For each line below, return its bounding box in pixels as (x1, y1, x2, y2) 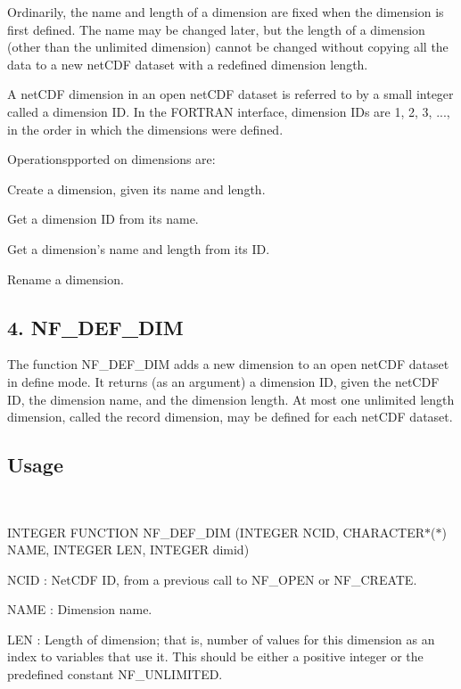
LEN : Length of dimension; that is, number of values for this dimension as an (7, 629, 435, 648)
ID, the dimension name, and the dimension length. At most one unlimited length (7, 390, 455, 408)
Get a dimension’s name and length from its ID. (7, 239, 270, 258)
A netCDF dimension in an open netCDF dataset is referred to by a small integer (7, 85, 454, 103)
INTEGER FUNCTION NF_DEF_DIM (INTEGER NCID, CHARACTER (7, 522, 425, 541)
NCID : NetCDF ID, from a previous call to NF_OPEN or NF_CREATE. (7, 570, 417, 588)
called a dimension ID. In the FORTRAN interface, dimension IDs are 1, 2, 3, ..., (7, 102, 450, 120)
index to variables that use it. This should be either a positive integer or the (7, 647, 424, 666)
